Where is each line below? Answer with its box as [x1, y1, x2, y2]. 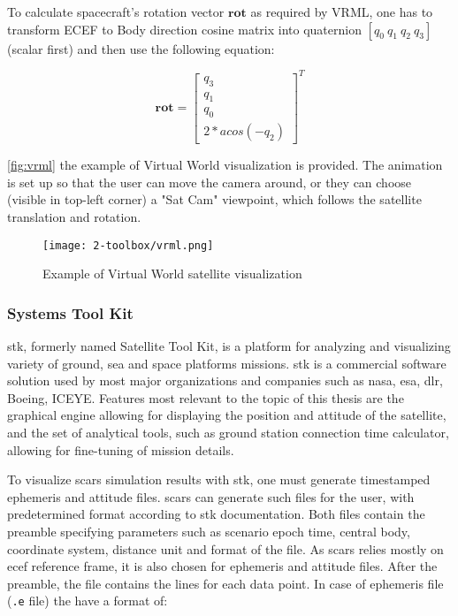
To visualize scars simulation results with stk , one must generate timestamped [7, 470, 431, 489]
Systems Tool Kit [7, 301, 134, 323]
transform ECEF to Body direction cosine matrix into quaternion [7, 19, 362, 38]
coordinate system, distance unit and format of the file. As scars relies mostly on [7, 539, 444, 558]
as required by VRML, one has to [250, 3, 433, 20]
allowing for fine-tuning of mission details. [7, 440, 234, 459]
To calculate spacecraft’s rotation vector [7, 3, 225, 20]
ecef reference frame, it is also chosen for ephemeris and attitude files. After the [7, 557, 438, 575]
